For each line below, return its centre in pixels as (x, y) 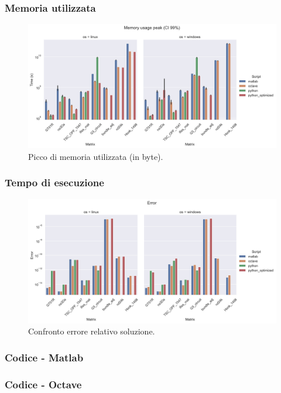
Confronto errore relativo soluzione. (92, 331)
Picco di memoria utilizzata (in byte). (96, 156)
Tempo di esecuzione (54, 182)
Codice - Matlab (44, 357)
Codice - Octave (43, 384)
